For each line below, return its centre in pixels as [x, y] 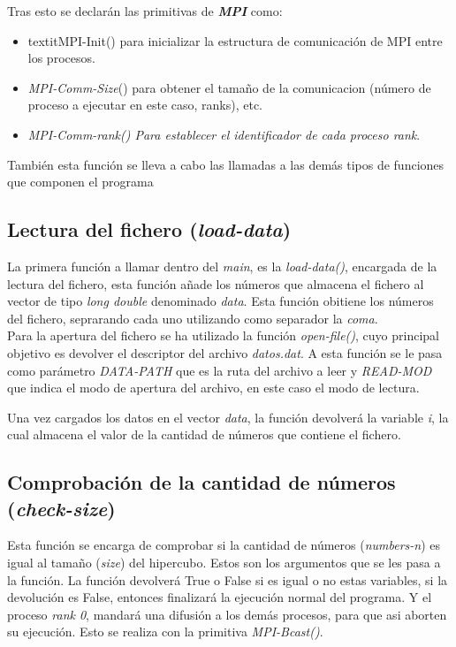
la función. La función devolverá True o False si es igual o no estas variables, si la [228, 579]
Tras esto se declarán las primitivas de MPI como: [145, 11]
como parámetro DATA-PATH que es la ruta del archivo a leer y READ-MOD [220, 370]
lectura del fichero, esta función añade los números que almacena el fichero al [216, 283]
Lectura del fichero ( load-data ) [149, 229]
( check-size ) [61, 508]
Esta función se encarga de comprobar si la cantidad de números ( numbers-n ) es [224, 545]
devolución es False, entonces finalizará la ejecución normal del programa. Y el [220, 597]
